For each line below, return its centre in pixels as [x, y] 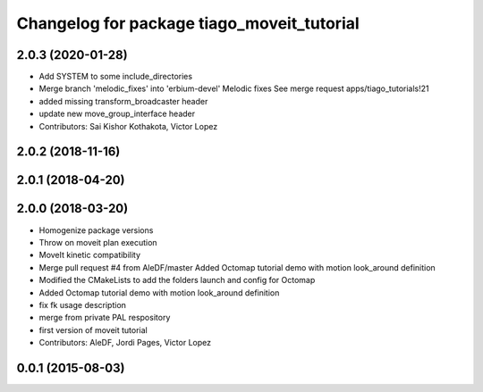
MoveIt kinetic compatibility [90, 255]
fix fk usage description [83, 304]
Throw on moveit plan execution [98, 242]
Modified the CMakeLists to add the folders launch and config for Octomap [177, 280]
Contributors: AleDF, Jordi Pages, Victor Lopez [125, 343]
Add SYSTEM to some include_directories [115, 77]
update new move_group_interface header [117, 114]
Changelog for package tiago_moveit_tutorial [188, 23]
